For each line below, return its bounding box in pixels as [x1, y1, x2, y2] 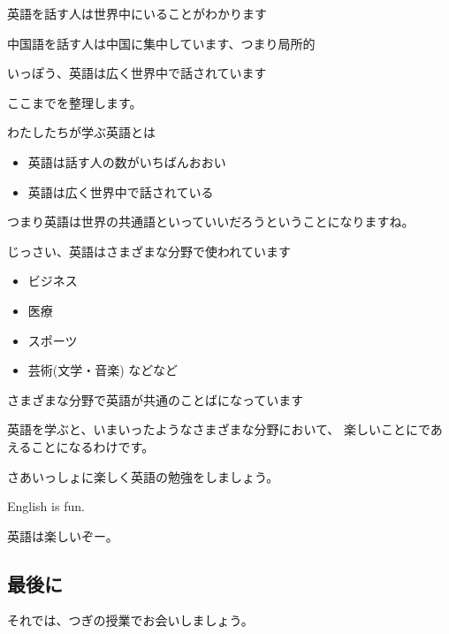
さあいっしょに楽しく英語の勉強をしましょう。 [7, 467, 279, 485]
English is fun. [7, 497, 85, 516]
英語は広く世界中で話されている [27, 182, 214, 201]
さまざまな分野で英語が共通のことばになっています [7, 390, 304, 409]
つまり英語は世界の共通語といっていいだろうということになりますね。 [7, 212, 415, 231]
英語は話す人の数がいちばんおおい [27, 152, 226, 171]
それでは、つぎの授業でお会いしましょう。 [7, 611, 254, 630]
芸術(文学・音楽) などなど [27, 361, 179, 379]
